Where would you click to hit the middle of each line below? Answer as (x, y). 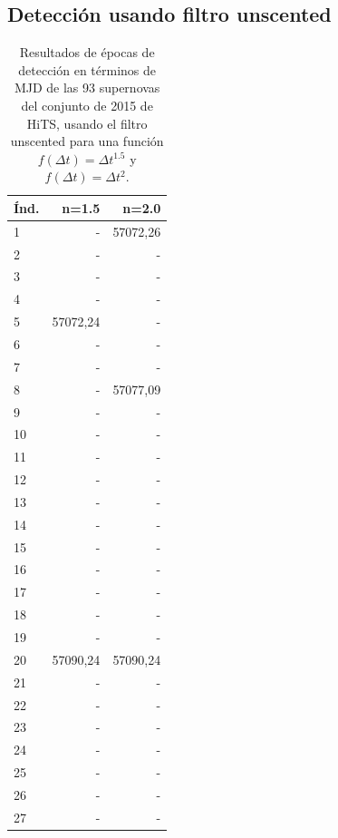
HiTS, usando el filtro (87, 123)
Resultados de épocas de (87, 52)
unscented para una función (87, 141)
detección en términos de (87, 69)
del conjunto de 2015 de (87, 105)
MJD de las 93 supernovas (87, 88)
